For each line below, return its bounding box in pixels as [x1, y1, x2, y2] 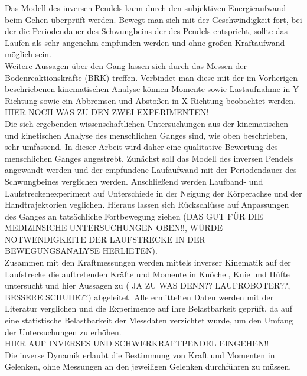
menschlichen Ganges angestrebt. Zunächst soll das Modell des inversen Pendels [5, 152, 293, 164]
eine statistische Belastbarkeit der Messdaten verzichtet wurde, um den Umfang [5, 314, 293, 326]
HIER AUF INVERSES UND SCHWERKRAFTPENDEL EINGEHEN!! [5, 337, 269, 349]
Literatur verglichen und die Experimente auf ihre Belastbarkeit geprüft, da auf [5, 302, 293, 315]
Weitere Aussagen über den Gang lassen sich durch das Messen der [5, 59, 247, 71]
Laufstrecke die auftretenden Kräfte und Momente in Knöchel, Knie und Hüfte [5, 267, 290, 280]
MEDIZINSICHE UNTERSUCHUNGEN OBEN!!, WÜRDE [5, 221, 223, 234]
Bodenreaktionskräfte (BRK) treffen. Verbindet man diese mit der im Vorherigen [5, 71, 298, 83]
